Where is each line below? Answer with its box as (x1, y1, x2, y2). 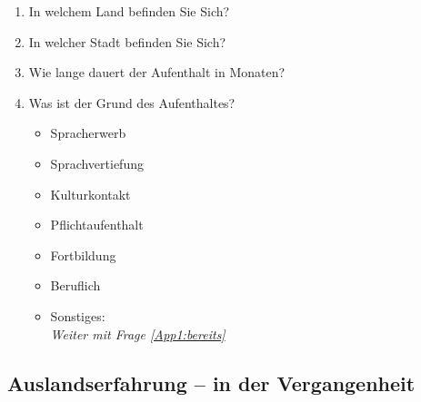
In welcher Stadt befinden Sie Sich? (28, 32, 226, 51)
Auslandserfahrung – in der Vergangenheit (7, 368, 416, 397)
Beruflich (50, 276, 101, 295)
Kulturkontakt (50, 184, 131, 203)
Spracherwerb (50, 123, 126, 142)
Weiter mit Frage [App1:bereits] (50, 324, 226, 343)
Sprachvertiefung (50, 153, 144, 172)
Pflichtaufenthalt (50, 215, 144, 234)
